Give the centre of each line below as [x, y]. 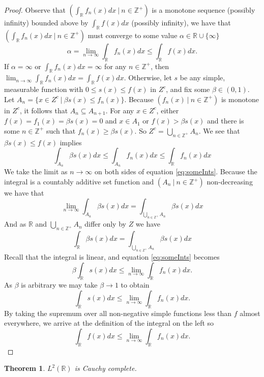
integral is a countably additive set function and [79, 182]
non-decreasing [230, 182]
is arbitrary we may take [59, 285]
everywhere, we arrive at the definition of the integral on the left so [109, 323]
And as [15, 224]
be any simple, [202, 77]
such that [61, 130]
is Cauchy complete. [106, 368]
